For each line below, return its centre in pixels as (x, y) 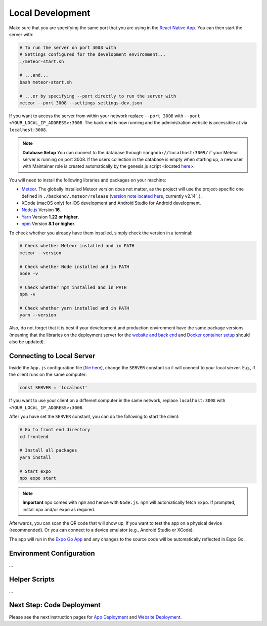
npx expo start (38, 478)
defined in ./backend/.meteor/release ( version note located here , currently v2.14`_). (112, 196)
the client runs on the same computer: (48, 375)
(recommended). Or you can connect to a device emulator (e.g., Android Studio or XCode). (102, 530)
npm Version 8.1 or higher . (49, 224)
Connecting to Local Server (52, 356)
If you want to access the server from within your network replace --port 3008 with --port (105, 116)
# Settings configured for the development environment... (92, 55)
